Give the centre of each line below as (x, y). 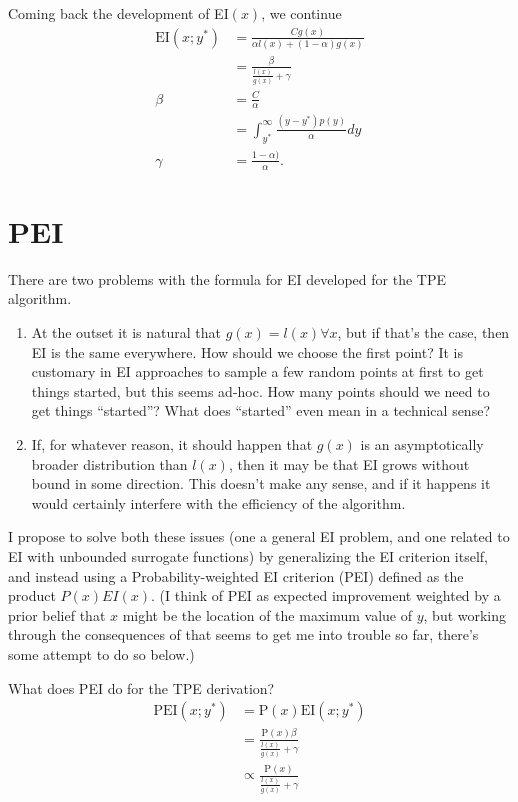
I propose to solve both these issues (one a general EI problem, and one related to (259, 536)
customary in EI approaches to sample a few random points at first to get (257, 371)
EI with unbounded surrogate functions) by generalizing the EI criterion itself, (248, 556)
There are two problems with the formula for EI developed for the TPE (227, 278)
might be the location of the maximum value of (267, 614)
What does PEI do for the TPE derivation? (141, 687)
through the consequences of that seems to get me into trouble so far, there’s (243, 634)
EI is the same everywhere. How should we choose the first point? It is (247, 351)
